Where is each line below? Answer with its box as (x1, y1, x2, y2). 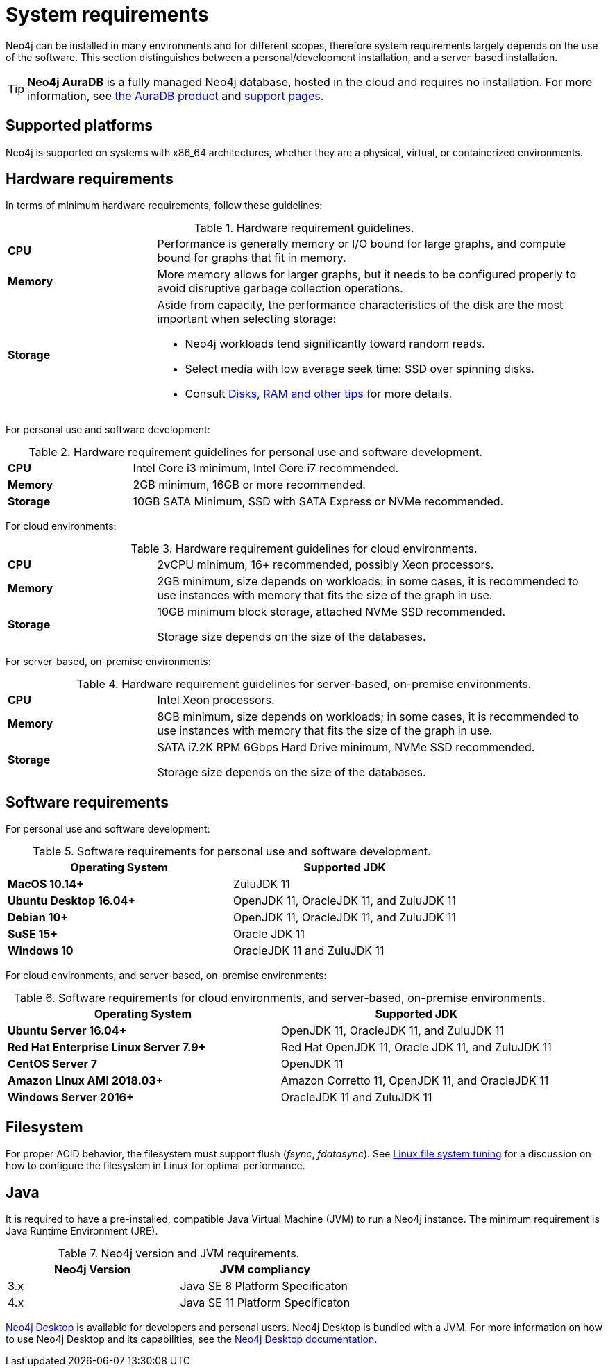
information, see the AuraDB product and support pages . (27, 88, 324, 103)
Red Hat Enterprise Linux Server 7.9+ (8, 1040, 206, 1055)
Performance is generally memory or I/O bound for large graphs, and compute (157, 237, 566, 251)
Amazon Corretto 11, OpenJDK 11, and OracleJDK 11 (280, 1073, 549, 1088)
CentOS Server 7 (8, 1057, 97, 1071)
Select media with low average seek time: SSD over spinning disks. (185, 362, 534, 376)
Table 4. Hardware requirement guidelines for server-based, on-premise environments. (76, 677, 532, 692)
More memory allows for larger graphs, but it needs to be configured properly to (157, 267, 576, 282)
